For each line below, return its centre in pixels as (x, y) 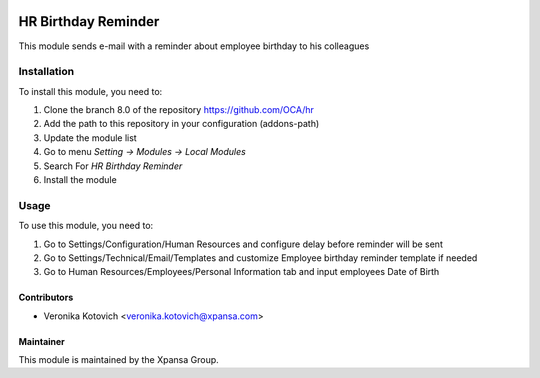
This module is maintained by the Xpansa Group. (118, 360)
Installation (46, 72)
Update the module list (90, 137)
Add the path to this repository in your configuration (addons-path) (181, 124)
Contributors (46, 297)
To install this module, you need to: (90, 91)
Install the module (80, 179)
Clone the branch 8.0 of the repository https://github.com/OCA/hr (179, 110)
